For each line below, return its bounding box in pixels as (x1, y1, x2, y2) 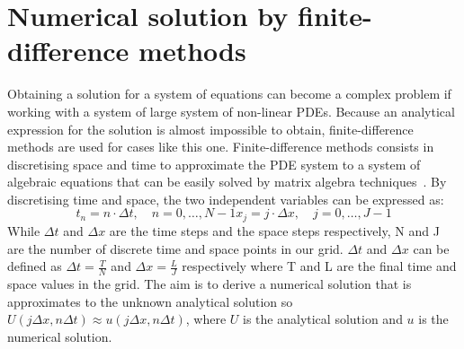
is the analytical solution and (243, 310, 403, 328)
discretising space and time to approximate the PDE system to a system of (7, 154, 421, 173)
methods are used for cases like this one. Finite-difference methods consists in (7, 137, 434, 156)
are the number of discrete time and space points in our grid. (7, 239, 344, 257)
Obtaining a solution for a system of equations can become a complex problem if (7, 84, 451, 103)
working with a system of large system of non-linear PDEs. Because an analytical (7, 101, 455, 120)
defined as (7, 257, 62, 275)
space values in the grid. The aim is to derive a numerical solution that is (7, 274, 412, 292)
